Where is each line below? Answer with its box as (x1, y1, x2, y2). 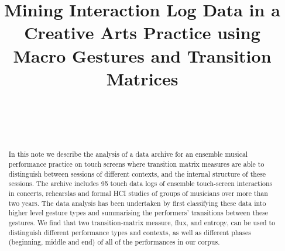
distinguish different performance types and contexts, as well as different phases (8, 227, 251, 237)
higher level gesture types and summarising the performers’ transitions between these (8, 208, 269, 218)
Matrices (106, 66, 178, 90)
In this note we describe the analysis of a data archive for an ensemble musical (8, 149, 248, 159)
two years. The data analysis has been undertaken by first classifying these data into (8, 198, 266, 208)
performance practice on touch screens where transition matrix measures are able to (8, 159, 265, 169)
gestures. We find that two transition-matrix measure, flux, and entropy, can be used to (8, 217, 276, 227)
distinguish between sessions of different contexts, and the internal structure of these (8, 169, 266, 178)
